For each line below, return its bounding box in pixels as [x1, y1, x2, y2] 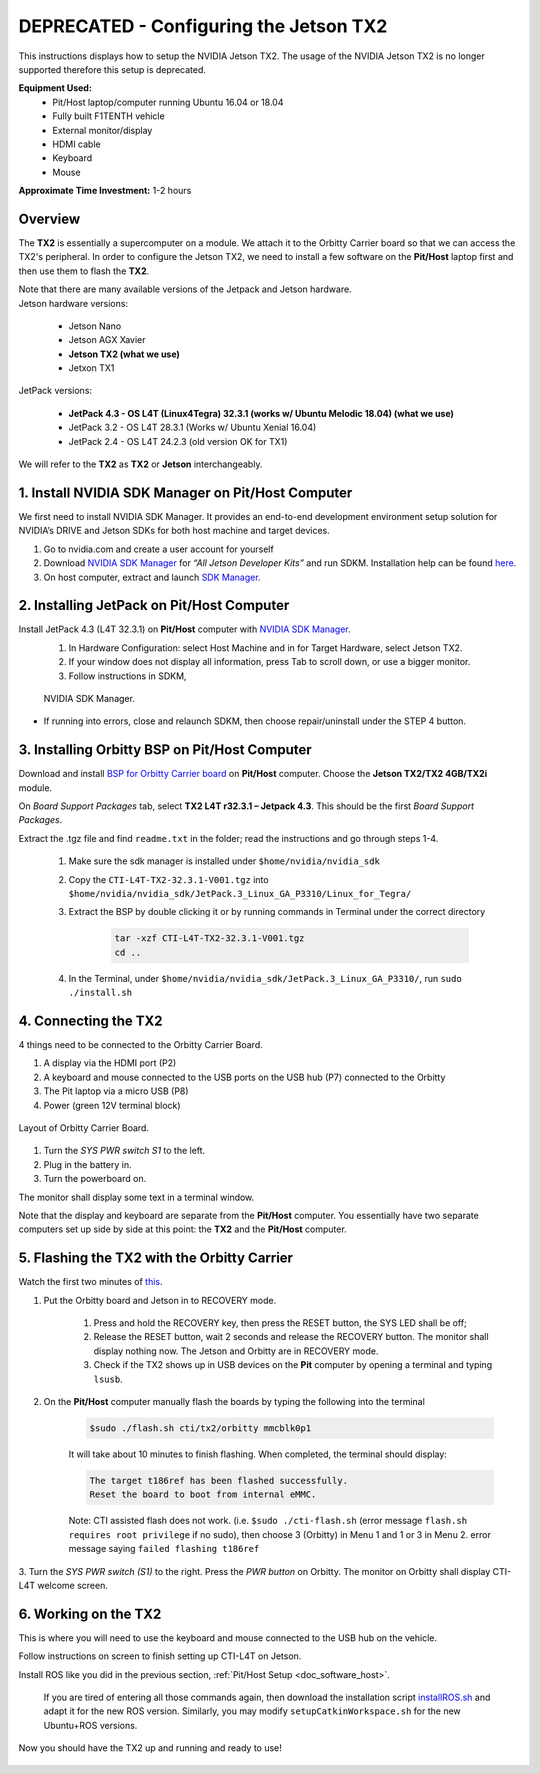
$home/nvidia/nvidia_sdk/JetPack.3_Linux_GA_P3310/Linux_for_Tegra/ [68, 888, 412, 900]
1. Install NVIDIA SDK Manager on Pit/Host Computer [18, 484, 353, 501]
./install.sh [68, 987, 133, 999]
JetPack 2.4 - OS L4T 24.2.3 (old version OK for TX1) [68, 435, 288, 447]
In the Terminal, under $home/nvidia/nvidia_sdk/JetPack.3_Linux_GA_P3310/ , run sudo [68, 972, 462, 984]
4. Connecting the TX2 [18, 1012, 164, 1029]
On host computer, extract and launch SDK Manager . [43, 571, 261, 583]
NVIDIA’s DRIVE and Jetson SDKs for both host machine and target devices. [18, 525, 330, 537]
